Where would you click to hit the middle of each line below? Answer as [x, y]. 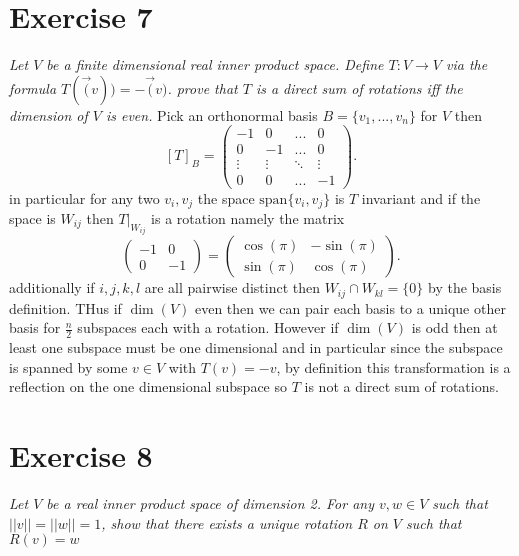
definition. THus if [65, 307]
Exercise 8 [81, 455]
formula [33, 87]
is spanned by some [68, 366]
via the [466, 64]
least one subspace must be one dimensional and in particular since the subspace [256, 347]
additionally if [52, 287]
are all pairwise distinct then [232, 287]
